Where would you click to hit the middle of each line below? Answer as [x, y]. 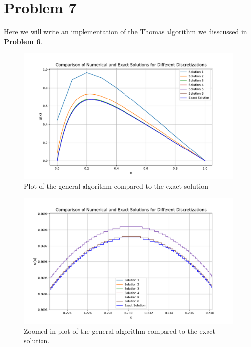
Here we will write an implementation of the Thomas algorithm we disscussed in [125, 31]
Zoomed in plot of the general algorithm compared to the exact [120, 330]
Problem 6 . [23, 41]
